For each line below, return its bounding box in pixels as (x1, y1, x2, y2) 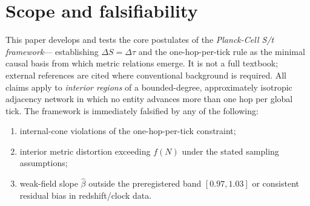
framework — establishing (5, 45, 99, 57)
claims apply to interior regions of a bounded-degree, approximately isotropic (5, 80, 292, 93)
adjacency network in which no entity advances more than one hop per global (5, 92, 293, 105)
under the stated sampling (182, 144, 279, 157)
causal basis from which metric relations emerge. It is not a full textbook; (5, 57, 279, 69)
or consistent (252, 177, 299, 190)
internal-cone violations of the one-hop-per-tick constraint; (19, 124, 236, 137)
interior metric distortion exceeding (19, 144, 151, 157)
